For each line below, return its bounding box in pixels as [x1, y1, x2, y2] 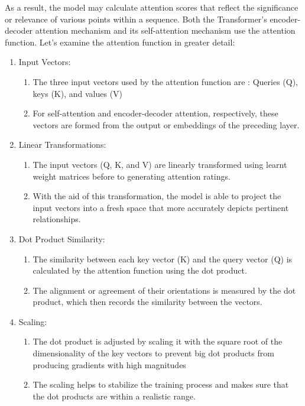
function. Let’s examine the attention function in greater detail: [5, 35, 235, 48]
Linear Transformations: [18, 138, 106, 151]
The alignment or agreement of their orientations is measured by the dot [33, 284, 296, 296]
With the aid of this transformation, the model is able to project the [33, 190, 281, 202]
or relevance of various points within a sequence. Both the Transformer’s [5, 12, 267, 25]
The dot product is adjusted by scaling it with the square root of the [33, 335, 283, 347]
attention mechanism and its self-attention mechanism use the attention [35, 24, 296, 37]
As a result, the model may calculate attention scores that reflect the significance [5, 1, 298, 13]
